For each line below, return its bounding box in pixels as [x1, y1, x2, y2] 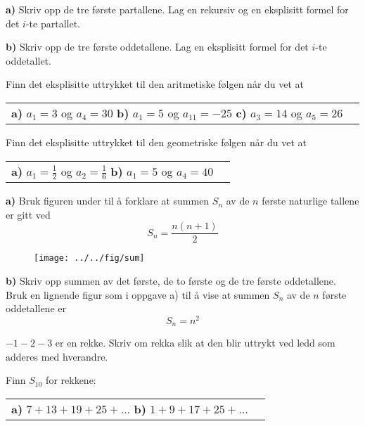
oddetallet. [6, 53, 51, 67]
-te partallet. [25, 15, 80, 30]
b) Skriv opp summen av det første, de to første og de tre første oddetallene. [6, 273, 336, 288]
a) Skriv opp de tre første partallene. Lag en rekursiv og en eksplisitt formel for [6, 2, 349, 16]
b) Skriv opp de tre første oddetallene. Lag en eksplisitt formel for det [6, 39, 309, 54]
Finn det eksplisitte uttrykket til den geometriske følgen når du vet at [6, 134, 307, 149]
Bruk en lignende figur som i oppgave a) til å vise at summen [6, 287, 270, 302]
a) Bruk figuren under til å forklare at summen [6, 193, 210, 208]
